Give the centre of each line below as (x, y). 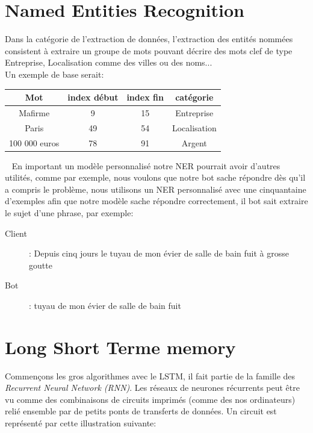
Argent (194, 142)
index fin (145, 97)
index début (93, 97)
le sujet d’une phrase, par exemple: (69, 213)
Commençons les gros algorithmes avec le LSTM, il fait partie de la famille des (150, 375)
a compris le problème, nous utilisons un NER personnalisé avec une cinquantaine (156, 189)
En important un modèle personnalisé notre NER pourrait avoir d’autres (146, 165)
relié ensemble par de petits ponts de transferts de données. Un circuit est (141, 411)
